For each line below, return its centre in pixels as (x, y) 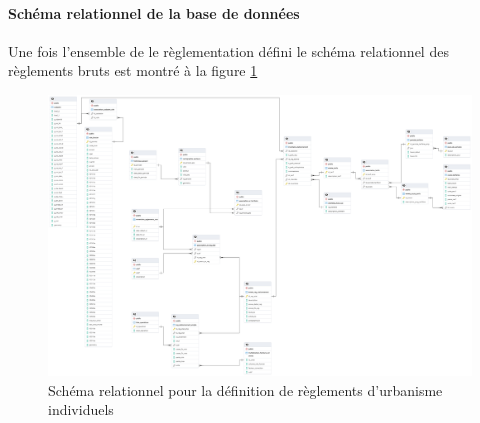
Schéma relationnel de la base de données (154, 12)
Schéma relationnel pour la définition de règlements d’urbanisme (245, 389)
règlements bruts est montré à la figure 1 (133, 70)
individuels (81, 409)
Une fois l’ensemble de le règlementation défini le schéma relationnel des (228, 50)
